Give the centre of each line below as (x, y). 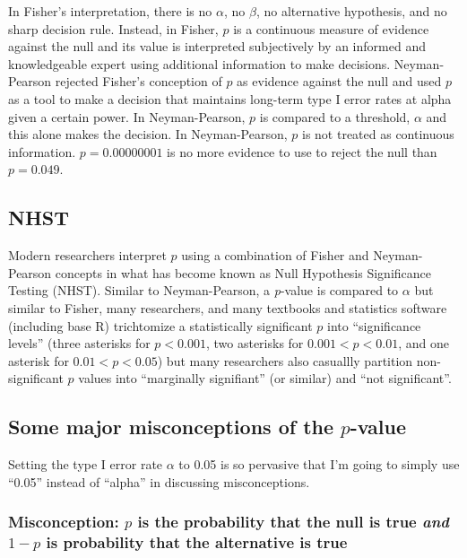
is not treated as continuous (378, 134)
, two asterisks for (255, 343)
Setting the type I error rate (86, 464)
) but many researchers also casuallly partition (285, 360)
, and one (424, 343)
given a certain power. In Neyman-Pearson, (127, 116)
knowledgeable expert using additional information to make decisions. (199, 63)
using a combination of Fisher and (275, 255)
